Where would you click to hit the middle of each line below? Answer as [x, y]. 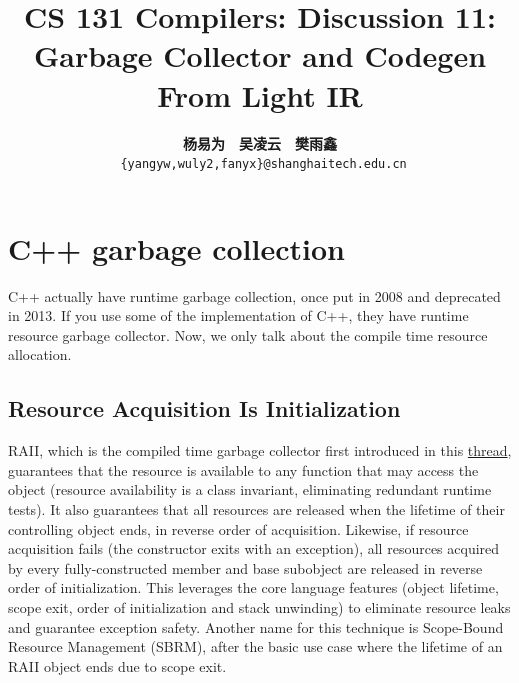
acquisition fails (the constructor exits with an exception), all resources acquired [254, 548]
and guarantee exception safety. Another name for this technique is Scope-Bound [256, 626]
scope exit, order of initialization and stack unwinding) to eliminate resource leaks [259, 607]
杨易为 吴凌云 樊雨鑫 [260, 142]
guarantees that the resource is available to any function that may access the [243, 469]
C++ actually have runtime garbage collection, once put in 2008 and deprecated [254, 295]
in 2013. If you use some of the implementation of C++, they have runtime [238, 315]
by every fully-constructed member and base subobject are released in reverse [245, 567]
